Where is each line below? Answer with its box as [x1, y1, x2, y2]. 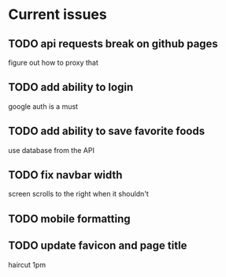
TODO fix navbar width [8, 168, 123, 182]
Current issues [8, 6, 108, 24]
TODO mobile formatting [8, 211, 132, 226]
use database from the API [8, 145, 94, 155]
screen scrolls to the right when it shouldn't [8, 189, 150, 199]
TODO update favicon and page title [8, 239, 187, 253]
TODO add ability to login [8, 80, 134, 94]
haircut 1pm [8, 260, 46, 269]
